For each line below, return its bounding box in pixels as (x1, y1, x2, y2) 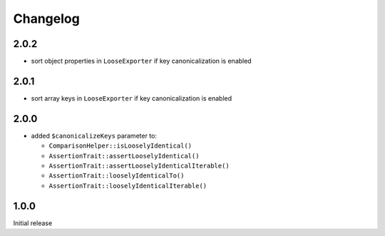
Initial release (13, 218, 53, 227)
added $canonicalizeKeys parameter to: (31, 131, 157, 140)
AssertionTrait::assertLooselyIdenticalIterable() (48, 162, 230, 170)
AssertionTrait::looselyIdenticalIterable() (48, 182, 207, 190)
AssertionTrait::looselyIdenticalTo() (48, 172, 185, 180)
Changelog (13, 11, 80, 26)
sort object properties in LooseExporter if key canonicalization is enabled (31, 57, 252, 66)
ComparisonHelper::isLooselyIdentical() (48, 142, 192, 150)
